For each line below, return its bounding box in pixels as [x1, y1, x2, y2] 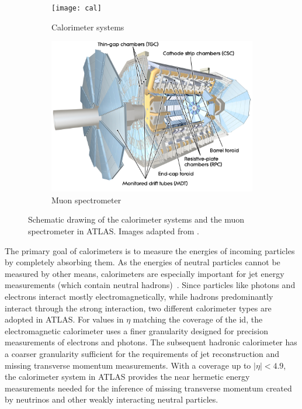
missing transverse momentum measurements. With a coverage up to [5, 359, 251, 371]
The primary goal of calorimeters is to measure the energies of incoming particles [5, 244, 295, 257]
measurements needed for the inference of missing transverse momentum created [5, 382, 292, 394]
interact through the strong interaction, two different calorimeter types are [5, 301, 272, 314]
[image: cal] [51, 4, 102, 12]
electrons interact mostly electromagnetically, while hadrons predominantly [5, 290, 273, 302]
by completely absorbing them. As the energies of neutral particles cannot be [5, 256, 280, 268]
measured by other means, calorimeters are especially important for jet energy [5, 267, 284, 279]
